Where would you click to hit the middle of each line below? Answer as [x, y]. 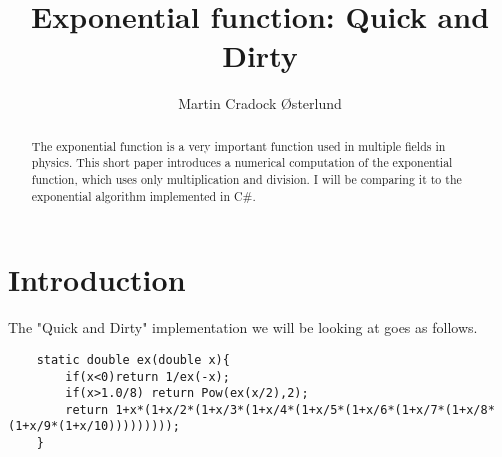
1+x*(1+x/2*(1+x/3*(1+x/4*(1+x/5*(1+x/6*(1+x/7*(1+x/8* [305, 409]
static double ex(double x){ [133, 359]
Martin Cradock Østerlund [260, 103]
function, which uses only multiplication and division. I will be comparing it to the [246, 179]
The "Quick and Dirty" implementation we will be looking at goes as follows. [243, 327]
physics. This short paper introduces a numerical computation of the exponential [242, 162]
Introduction [97, 279]
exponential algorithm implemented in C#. [143, 195]
